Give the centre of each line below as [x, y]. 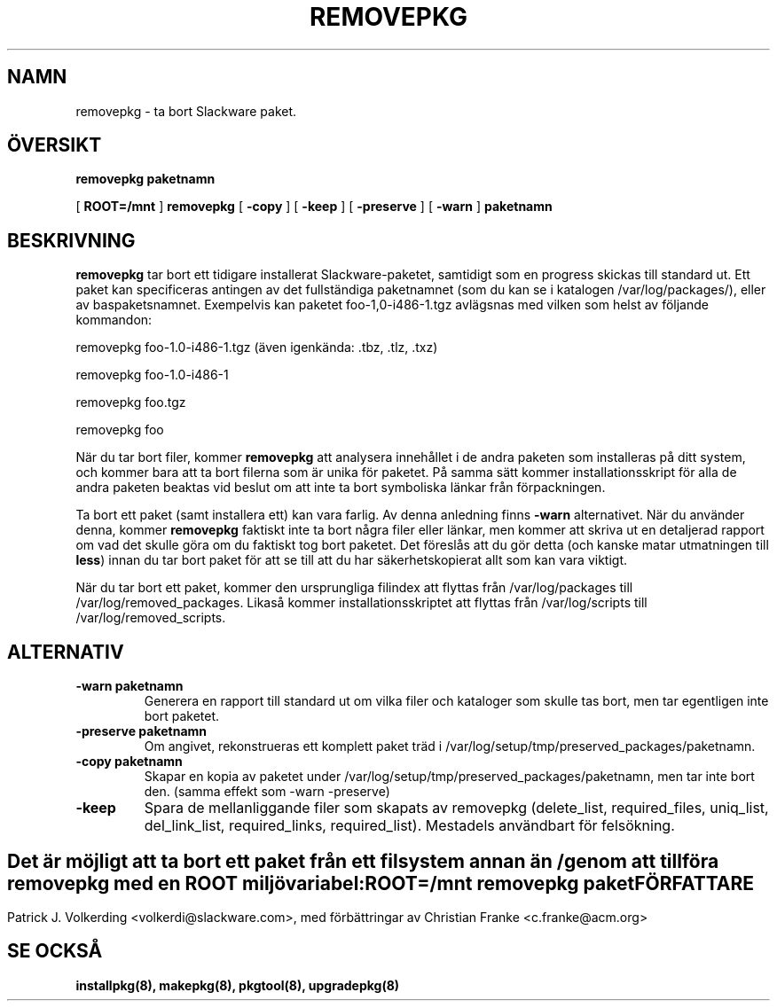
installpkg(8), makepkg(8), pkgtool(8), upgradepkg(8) [238, 985]
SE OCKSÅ [55, 951]
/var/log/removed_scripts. [151, 618]
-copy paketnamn [129, 762]
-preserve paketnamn [141, 731]
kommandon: [114, 320]
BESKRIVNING [71, 240]
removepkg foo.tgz [131, 402]
